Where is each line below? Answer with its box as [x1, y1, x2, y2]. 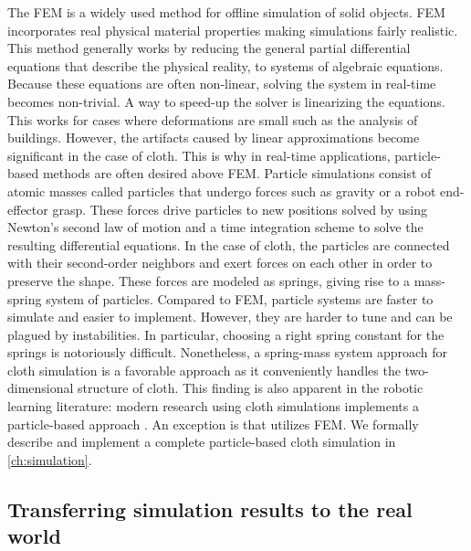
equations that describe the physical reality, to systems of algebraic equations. [7, 56, 444, 75]
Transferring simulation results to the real [7, 494, 413, 523]
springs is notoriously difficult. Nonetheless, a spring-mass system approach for [7, 343, 448, 362]
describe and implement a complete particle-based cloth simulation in [7, 432, 396, 451]
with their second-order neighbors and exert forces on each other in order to [7, 253, 433, 272]
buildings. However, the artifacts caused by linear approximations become [7, 128, 420, 147]
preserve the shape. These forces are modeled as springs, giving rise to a [7, 270, 411, 290]
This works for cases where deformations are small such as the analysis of [7, 110, 418, 129]
